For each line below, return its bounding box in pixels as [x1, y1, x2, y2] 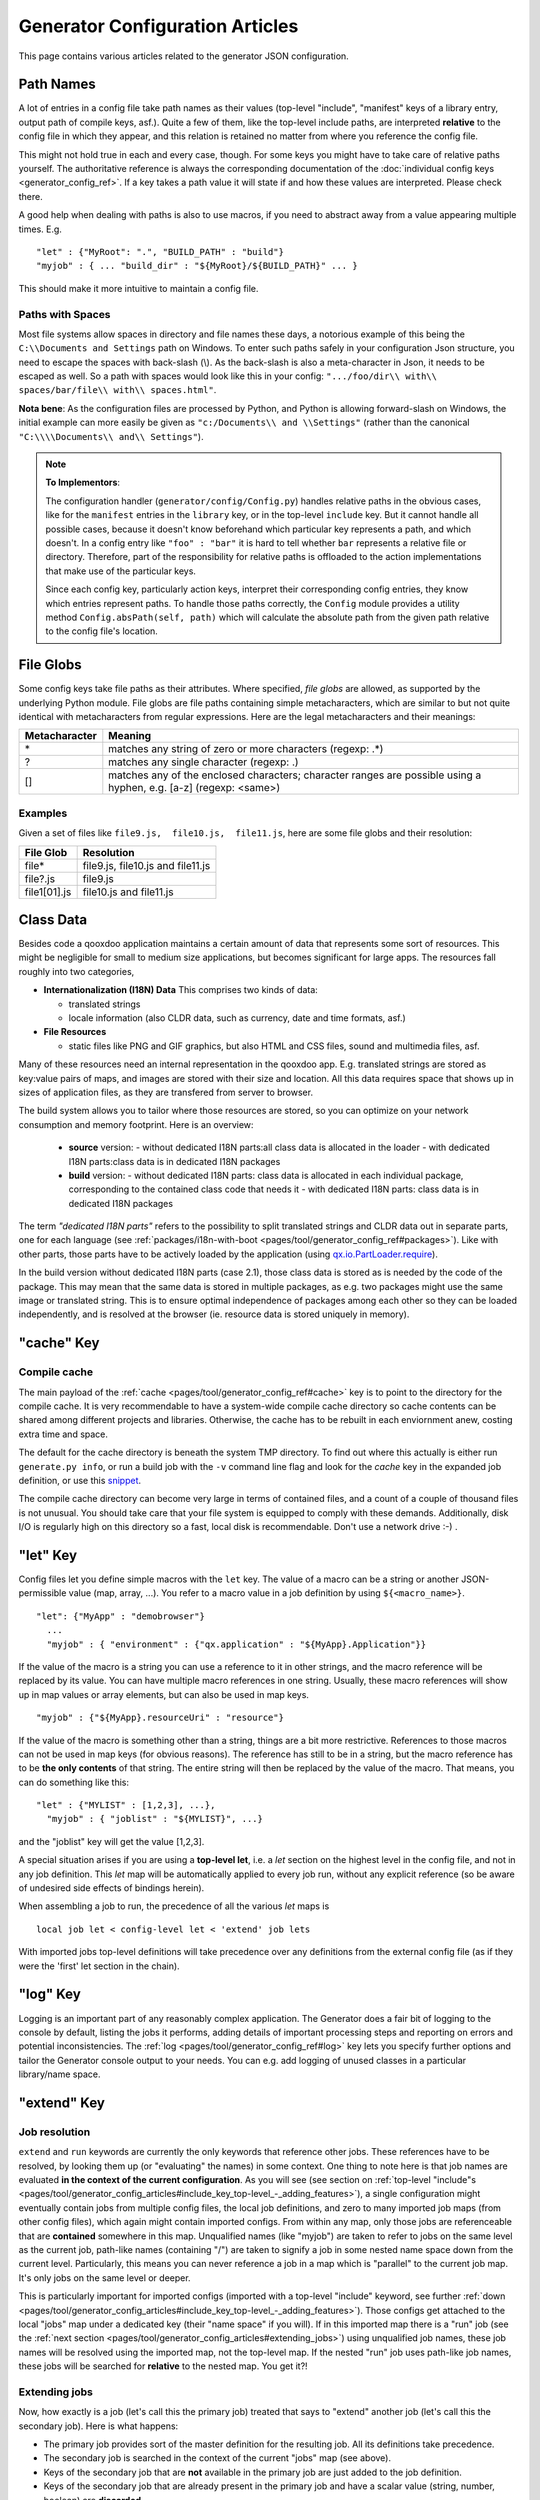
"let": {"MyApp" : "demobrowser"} [36, 1610, 205, 1622]
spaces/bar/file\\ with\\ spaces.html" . [18, 384, 217, 396]
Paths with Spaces [18, 307, 111, 321]
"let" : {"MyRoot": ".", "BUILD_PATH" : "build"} [36, 246, 285, 257]
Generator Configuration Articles [18, 15, 299, 37]
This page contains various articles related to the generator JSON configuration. [18, 50, 349, 62]
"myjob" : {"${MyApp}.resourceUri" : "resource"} [36, 1712, 285, 1724]
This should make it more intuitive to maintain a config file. [18, 282, 259, 294]
